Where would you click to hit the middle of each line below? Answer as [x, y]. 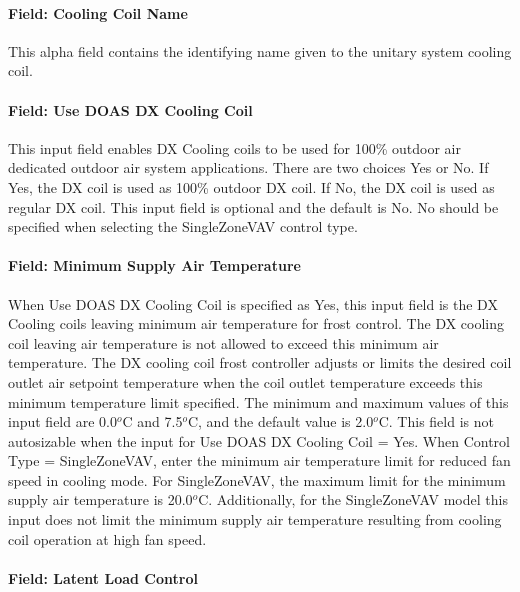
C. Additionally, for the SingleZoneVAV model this [353, 499]
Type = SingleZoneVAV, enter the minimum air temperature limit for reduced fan [259, 460]
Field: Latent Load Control [103, 577]
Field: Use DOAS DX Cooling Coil [130, 109]
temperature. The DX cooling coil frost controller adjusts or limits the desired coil [260, 362]
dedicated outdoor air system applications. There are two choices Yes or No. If [248, 167]
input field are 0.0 [62, 421]
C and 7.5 [152, 421]
